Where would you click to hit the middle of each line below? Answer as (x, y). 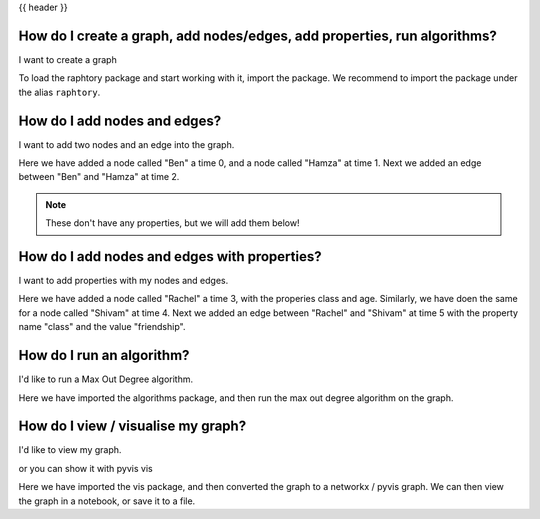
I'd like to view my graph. (70, 450)
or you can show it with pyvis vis (86, 468)
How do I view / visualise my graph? (132, 426)
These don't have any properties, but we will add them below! (172, 223)
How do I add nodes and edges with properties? (170, 256)
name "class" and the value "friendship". (102, 327)
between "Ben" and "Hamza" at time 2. (99, 177)
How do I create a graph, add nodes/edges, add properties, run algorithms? (257, 35)
